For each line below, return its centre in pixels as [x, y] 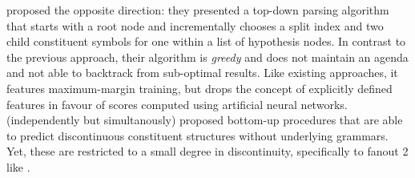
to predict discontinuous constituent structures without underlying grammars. [197, 135]
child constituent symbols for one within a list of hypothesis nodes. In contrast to [206, 41]
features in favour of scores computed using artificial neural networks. [177, 104]
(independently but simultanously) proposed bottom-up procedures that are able [205, 120]
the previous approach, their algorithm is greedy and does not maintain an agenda [207, 57]
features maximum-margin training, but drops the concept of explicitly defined [199, 88]
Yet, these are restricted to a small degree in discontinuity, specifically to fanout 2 [207, 151]
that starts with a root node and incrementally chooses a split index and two [195, 25]
